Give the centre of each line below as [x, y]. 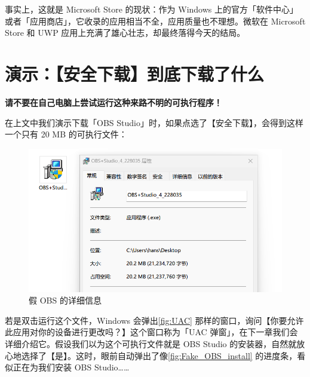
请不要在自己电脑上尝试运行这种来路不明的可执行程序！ [113, 102]
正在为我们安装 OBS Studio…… [71, 367]
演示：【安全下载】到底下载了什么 [135, 73]
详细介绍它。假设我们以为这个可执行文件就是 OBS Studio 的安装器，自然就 [151, 344]
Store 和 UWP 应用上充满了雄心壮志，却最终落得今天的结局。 [125, 33]
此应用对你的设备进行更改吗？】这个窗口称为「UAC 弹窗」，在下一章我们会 [151, 332]
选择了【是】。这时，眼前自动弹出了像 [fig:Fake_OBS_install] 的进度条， [159, 355]
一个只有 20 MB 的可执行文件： [66, 134]
